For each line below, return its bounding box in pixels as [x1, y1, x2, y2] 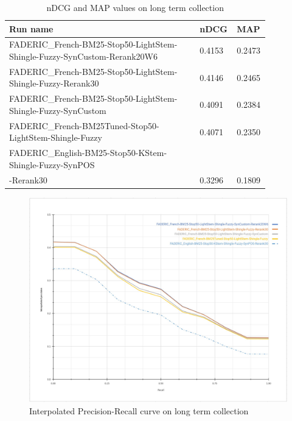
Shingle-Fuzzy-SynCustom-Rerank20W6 [9, 50, 158, 63]
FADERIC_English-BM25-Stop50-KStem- [9, 146, 167, 159]
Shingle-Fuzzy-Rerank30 [9, 77, 99, 90]
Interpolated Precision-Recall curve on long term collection [29, 404, 249, 417]
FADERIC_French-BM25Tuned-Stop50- [9, 119, 159, 132]
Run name [9, 22, 54, 35]
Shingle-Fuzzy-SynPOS [9, 158, 95, 171]
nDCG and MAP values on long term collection [46, 1, 224, 13]
